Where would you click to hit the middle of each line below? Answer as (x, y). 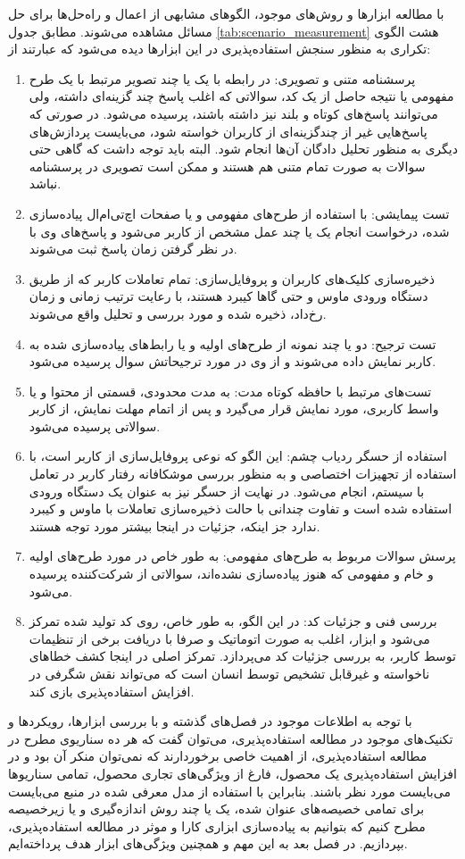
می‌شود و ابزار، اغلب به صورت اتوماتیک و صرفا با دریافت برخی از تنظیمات (229, 638)
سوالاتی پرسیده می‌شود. (95, 425)
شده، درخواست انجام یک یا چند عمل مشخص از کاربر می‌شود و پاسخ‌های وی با (239, 231)
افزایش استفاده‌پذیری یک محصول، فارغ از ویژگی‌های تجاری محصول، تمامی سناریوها (232, 773)
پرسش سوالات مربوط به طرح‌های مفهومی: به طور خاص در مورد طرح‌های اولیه (242, 556)
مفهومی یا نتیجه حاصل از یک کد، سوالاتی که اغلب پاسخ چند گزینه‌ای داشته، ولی (241, 96)
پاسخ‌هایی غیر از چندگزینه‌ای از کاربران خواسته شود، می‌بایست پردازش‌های (228, 131)
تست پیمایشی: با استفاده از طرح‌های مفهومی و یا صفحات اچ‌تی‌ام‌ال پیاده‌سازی (239, 213)
